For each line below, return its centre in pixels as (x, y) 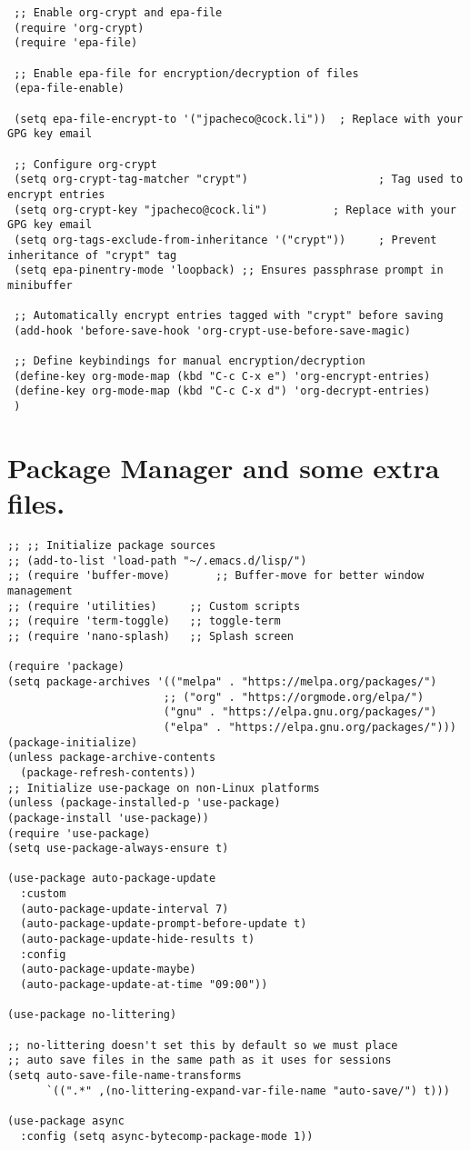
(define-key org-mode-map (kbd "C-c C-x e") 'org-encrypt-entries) (222, 376)
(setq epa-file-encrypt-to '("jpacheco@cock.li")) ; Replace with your (239, 119)
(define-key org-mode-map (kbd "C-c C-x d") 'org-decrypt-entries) (222, 391)
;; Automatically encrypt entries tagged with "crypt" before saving (229, 316)
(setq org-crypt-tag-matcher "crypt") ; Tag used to (239, 180)
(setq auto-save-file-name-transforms (125, 1075)
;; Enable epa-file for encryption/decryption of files (186, 73)
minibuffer (40, 285)
